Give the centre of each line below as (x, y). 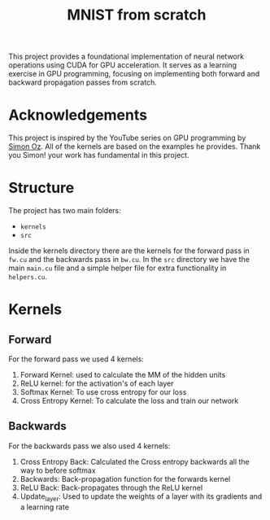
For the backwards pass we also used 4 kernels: (89, 446)
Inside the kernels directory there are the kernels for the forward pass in (129, 251)
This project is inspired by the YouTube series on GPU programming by (127, 138)
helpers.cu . (28, 277)
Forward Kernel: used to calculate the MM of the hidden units (123, 375)
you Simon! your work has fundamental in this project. (99, 155)
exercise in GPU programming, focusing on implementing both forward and (134, 74)
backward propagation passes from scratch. (83, 82)
